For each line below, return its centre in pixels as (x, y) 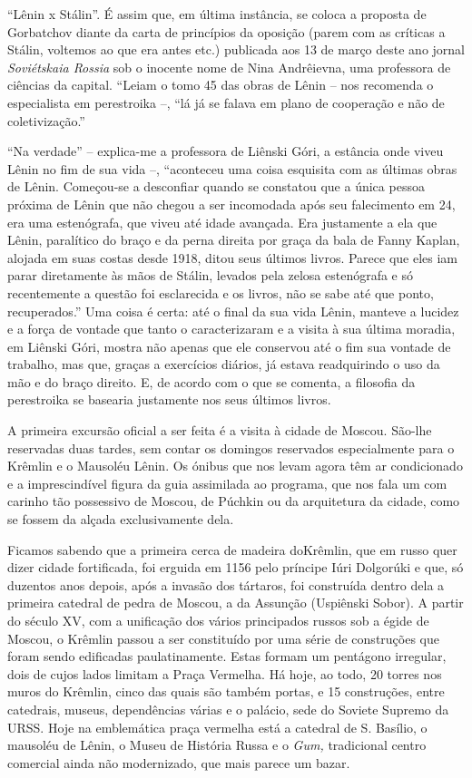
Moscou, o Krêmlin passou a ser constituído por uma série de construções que (223, 638)
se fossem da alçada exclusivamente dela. (121, 519)
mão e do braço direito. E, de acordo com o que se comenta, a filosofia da (211, 381)
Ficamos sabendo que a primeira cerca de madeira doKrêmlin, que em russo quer (232, 549)
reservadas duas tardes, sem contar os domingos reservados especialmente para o (231, 447)
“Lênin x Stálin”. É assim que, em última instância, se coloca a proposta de (217, 14)
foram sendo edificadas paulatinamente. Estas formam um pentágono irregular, (227, 656)
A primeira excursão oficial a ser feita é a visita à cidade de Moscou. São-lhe (220, 430)
